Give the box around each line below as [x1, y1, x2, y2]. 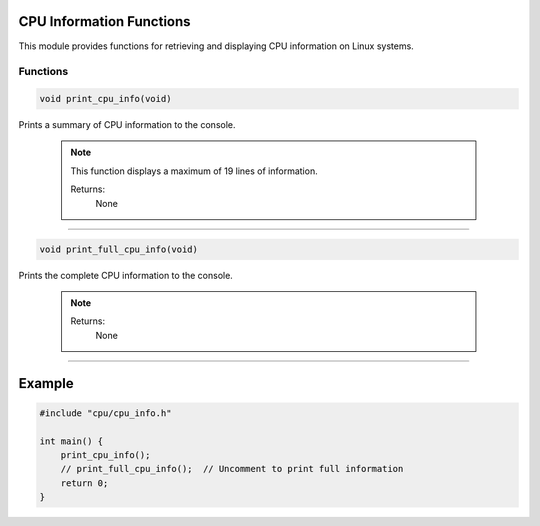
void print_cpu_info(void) [39, 93, 172, 105]
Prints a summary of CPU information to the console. [18, 119, 236, 131]
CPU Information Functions [18, 13, 191, 30]
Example [18, 375, 74, 392]
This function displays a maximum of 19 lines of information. [70, 165, 319, 177]
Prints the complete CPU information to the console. [18, 269, 234, 281]
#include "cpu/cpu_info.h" [39, 407, 172, 419]
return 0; [60, 477, 109, 489]
